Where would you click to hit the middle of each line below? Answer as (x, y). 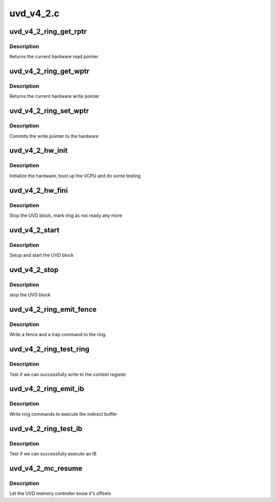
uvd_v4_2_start (34, 230)
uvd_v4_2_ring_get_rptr (48, 31)
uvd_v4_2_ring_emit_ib (47, 389)
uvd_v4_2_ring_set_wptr (49, 111)
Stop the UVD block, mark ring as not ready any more (66, 215)
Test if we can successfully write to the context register (68, 374)
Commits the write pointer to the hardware (54, 136)
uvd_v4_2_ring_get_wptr (49, 71)
